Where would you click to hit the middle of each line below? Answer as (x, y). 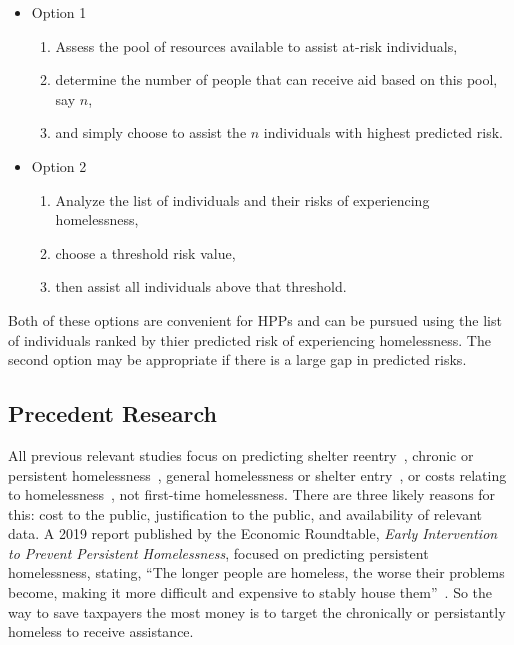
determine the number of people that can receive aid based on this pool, (276, 79)
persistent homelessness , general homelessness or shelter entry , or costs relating (257, 474)
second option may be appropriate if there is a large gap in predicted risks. (237, 359)
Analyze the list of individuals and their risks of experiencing (242, 199)
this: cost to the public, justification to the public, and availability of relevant (245, 513)
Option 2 (59, 165)
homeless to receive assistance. (101, 631)
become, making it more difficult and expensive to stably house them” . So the (250, 592)
